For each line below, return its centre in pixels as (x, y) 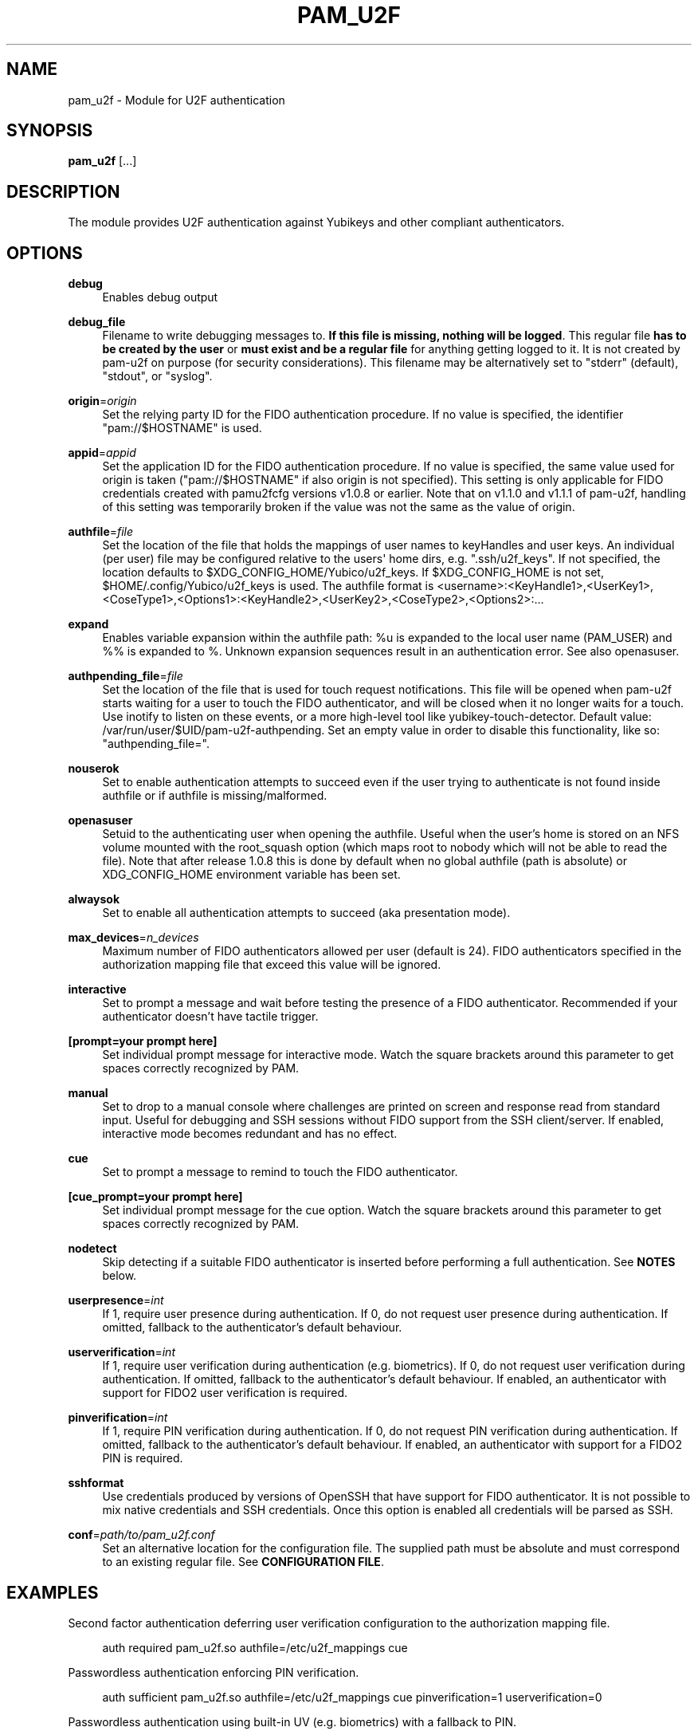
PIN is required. (143, 1458)
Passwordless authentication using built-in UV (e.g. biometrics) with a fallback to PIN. (292, 1721)
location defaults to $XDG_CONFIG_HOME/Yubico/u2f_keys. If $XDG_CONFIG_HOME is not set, (353, 572)
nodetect (92, 1249)
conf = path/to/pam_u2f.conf (141, 1535)
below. (120, 1276)
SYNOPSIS (50, 131)
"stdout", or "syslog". (157, 376)
